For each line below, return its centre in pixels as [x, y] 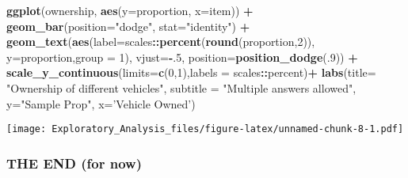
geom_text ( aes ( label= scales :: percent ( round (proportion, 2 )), [161, 42]
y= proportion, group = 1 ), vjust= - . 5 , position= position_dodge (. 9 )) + [182, 57]
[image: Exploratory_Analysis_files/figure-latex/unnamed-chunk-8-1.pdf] [205, 129]
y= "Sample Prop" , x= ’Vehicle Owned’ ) [101, 103]
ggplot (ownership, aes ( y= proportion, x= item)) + [130, 10]
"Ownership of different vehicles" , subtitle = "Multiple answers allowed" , [181, 87]
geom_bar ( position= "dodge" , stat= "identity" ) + [128, 26]
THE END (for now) [74, 163]
